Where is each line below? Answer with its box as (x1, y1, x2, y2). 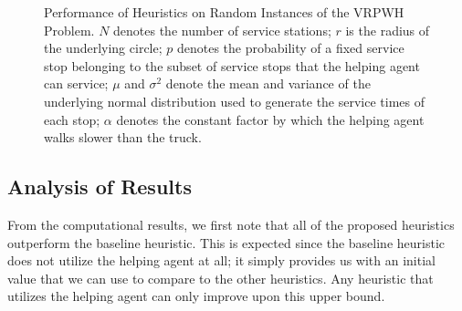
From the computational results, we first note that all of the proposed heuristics (7, 214, 455, 233)
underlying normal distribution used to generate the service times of (44, 91, 425, 110)
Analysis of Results (7, 172, 192, 201)
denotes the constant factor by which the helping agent (116, 109, 425, 129)
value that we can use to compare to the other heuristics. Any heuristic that (7, 268, 434, 287)
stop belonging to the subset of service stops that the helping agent (44, 56, 420, 75)
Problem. (44, 20, 95, 39)
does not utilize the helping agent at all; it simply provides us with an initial (7, 251, 436, 270)
